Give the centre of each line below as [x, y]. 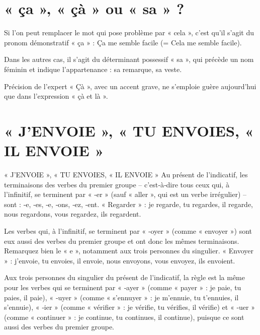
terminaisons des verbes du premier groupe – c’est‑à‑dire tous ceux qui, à [117, 184]
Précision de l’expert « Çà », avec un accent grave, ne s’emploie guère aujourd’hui [130, 86]
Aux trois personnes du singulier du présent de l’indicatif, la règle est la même [124, 277]
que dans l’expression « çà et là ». [56, 96]
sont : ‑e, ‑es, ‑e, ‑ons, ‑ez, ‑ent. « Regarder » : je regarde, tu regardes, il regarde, [129, 204]
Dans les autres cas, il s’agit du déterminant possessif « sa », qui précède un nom [129, 59]
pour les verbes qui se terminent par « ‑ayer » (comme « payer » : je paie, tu [123, 287]
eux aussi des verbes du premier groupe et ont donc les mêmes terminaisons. [122, 241]
